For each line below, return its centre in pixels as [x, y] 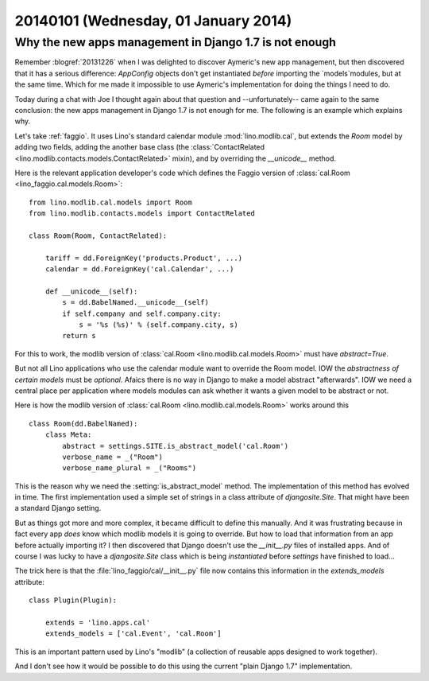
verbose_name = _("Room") [112, 457]
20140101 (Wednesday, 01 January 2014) [153, 21]
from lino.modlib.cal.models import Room [110, 202]
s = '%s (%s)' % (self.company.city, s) [158, 325]
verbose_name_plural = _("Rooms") [129, 468]
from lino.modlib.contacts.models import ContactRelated [142, 214]
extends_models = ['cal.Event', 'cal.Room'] [133, 634]
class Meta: [68, 435]
